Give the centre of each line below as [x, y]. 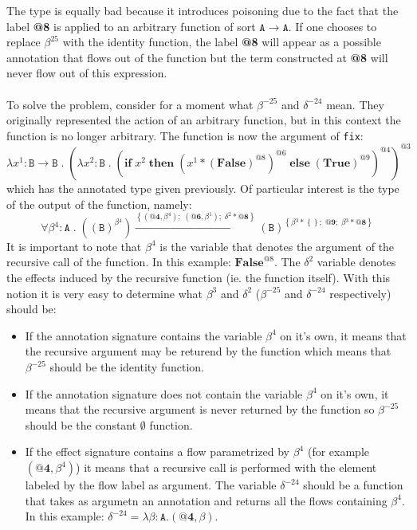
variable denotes [356, 262]
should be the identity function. [127, 367]
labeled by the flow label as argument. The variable [151, 485]
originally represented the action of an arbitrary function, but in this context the [204, 120]
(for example [338, 451]
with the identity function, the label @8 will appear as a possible [222, 42]
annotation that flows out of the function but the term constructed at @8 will [197, 57]
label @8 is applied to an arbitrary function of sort [131, 26]
